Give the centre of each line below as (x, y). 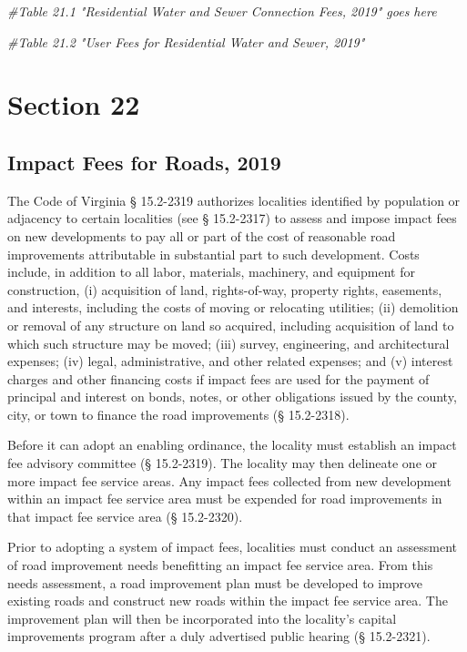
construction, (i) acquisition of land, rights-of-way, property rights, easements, (225, 289)
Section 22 (74, 104)
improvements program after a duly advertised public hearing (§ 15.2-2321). (219, 636)
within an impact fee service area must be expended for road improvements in (225, 499)
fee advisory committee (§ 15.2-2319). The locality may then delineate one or (222, 463)
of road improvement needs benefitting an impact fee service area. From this (220, 565)
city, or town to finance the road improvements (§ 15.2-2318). (178, 414)
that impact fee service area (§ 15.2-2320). (125, 516)
